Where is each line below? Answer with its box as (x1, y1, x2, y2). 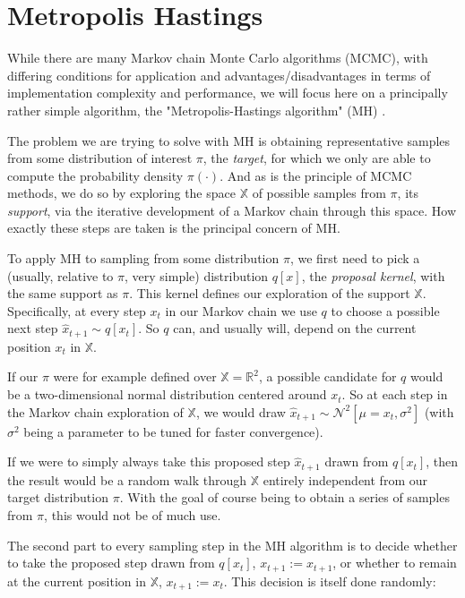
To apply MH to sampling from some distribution (7, 249, 280, 268)
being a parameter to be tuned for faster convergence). (23, 422, 323, 440)
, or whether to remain (332, 553, 457, 572)
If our (7, 367, 39, 386)
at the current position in (7, 571, 146, 590)
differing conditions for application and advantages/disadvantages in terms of (7, 65, 431, 84)
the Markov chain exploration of (7, 402, 184, 421)
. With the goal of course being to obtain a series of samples (119, 488, 450, 507)
